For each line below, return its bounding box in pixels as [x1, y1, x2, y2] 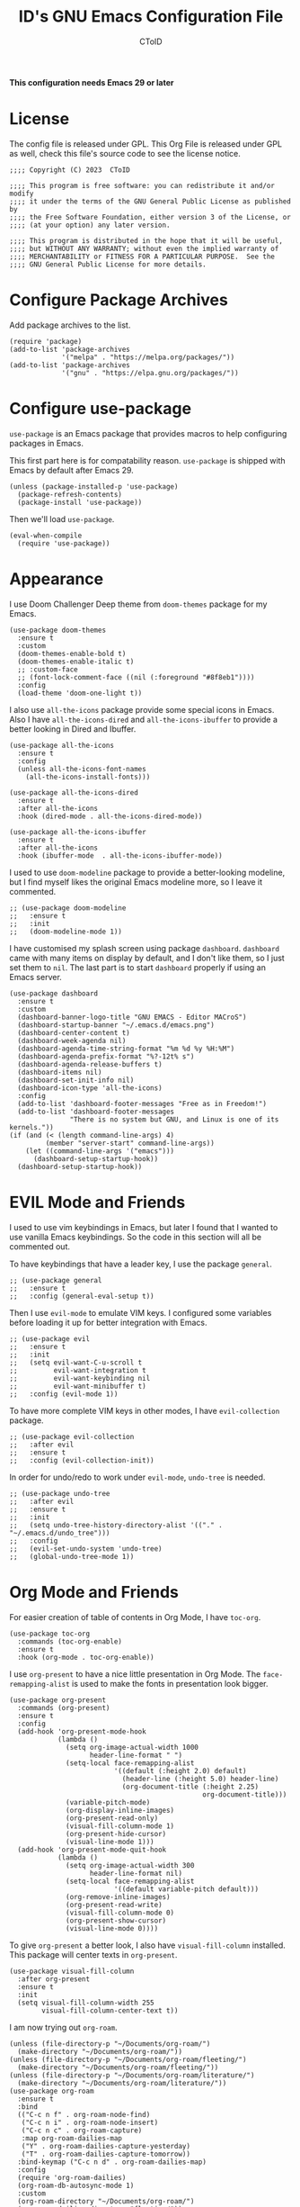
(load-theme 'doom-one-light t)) [17, 689, 143, 698]
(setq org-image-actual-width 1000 [66, 1743, 199, 1752]
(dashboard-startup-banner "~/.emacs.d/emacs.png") [17, 1020, 216, 1030]
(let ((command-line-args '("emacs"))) [25, 1146, 175, 1156]
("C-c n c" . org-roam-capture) [21, 2126, 143, 2135]
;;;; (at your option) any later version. [9, 221, 171, 230]
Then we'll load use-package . [9, 513, 115, 524]
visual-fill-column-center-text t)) [41, 2005, 179, 2015]
